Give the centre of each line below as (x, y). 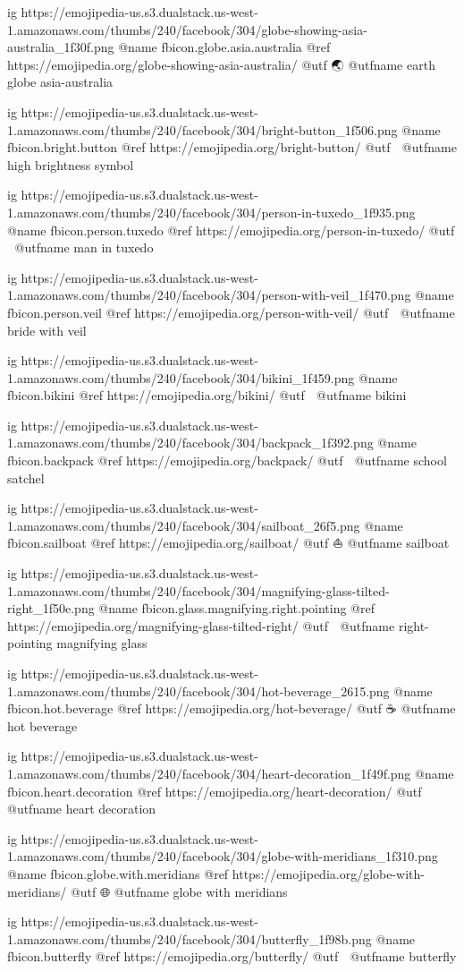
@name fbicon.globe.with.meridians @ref (118, 873)
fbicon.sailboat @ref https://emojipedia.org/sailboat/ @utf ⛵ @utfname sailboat (228, 543)
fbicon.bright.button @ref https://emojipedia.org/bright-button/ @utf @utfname (232, 147)
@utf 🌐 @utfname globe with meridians (179, 891)
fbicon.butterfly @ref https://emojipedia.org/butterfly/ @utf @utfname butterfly (232, 956)
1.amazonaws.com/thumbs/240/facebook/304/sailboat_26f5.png (184, 525)
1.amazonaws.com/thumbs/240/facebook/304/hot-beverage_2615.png (198, 691)
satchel (26, 477)
